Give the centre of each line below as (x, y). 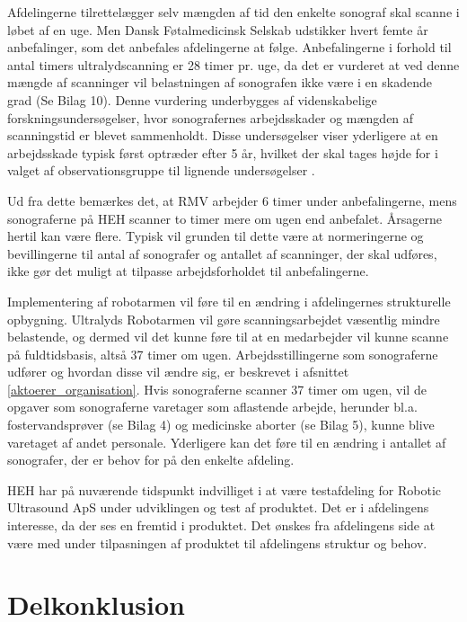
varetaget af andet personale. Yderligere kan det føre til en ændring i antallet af (227, 442)
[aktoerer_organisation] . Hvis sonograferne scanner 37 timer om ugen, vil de (217, 389)
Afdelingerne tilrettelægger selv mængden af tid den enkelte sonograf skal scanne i (233, 12)
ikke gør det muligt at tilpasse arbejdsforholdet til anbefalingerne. (188, 271)
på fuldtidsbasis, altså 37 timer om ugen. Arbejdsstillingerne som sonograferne (223, 354)
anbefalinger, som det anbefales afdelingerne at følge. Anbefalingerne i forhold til (229, 47)
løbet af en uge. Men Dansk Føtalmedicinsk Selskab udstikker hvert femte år (218, 29)
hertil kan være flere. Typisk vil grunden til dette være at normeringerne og (216, 236)
